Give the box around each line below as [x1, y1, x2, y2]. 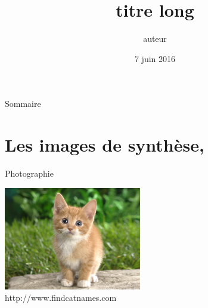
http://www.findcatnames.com [5, 291, 117, 304]
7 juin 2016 [134, 52, 176, 64]
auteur [143, 32, 167, 45]
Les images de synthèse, [5, 133, 204, 157]
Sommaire [5, 97, 41, 110]
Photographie [5, 167, 54, 180]
